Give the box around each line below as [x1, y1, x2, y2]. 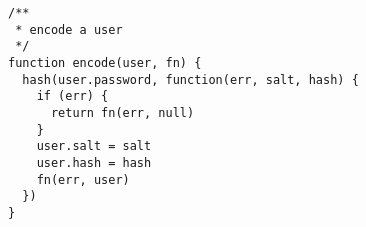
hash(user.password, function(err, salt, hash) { [22, 72, 359, 87]
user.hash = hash [36, 155, 152, 170]
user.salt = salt [36, 139, 152, 154]
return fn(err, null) [50, 105, 195, 120]
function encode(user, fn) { [8, 55, 202, 70]
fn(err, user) [36, 172, 130, 187]
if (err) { [36, 89, 109, 104]
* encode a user [15, 22, 123, 37]
